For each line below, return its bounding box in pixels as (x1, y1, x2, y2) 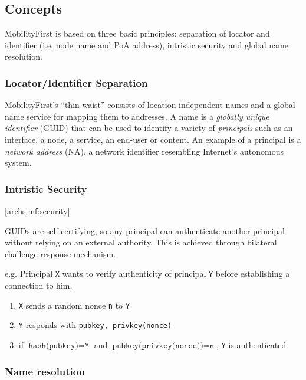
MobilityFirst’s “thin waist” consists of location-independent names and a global (5, 99, 295, 111)
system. (5, 156, 32, 169)
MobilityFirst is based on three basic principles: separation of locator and (5, 27, 270, 40)
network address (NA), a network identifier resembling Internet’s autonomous (5, 145, 284, 157)
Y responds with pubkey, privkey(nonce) (18, 319, 172, 331)
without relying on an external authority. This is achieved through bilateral (5, 236, 277, 248)
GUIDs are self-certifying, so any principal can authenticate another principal (5, 224, 285, 237)
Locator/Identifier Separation (5, 75, 148, 90)
